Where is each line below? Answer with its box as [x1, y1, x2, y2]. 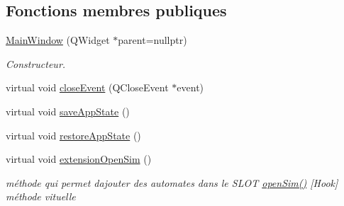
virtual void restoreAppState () [6, 127, 141, 142]
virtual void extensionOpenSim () [6, 151, 152, 166]
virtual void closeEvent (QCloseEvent [6, 80, 169, 95]
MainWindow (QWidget [6, 33, 110, 47]
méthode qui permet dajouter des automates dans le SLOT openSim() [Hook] [6, 175, 338, 190]
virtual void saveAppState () [6, 103, 130, 118]
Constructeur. [6, 56, 66, 71]
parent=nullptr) [118, 33, 187, 47]
